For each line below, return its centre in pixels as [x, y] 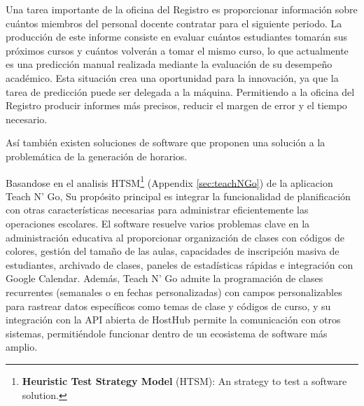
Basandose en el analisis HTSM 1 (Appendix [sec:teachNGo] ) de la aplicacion [169, 181]
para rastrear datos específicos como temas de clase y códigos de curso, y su [168, 306]
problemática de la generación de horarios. [97, 156]
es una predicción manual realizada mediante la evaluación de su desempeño [169, 64]
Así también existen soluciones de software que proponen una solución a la [166, 142]
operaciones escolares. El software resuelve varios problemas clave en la [158, 223]
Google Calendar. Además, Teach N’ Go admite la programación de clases [164, 278]
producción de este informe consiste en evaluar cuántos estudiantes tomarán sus [177, 37]
